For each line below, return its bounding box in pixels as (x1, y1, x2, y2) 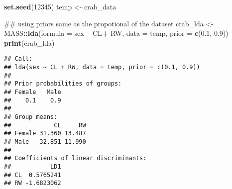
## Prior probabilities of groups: (4, 80, 122, 88)
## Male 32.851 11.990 (4, 138, 86, 145)
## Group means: (4, 113, 58, 120)
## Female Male (4, 89, 61, 95)
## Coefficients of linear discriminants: (4, 155, 147, 162)
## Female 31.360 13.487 (4, 130, 86, 137)
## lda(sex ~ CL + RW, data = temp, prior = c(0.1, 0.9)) (4, 64, 200, 71)
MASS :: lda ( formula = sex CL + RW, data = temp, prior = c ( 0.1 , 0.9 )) (4, 28, 229, 38)
